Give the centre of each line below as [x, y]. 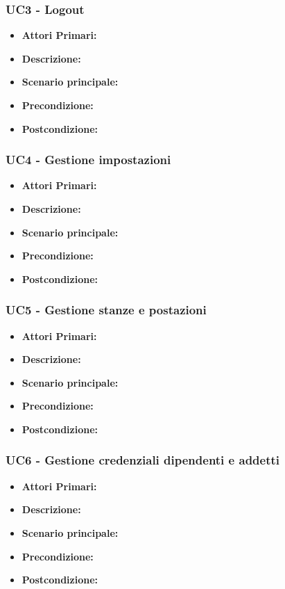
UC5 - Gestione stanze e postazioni [106, 310]
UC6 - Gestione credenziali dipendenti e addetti [143, 460]
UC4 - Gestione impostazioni [88, 160]
